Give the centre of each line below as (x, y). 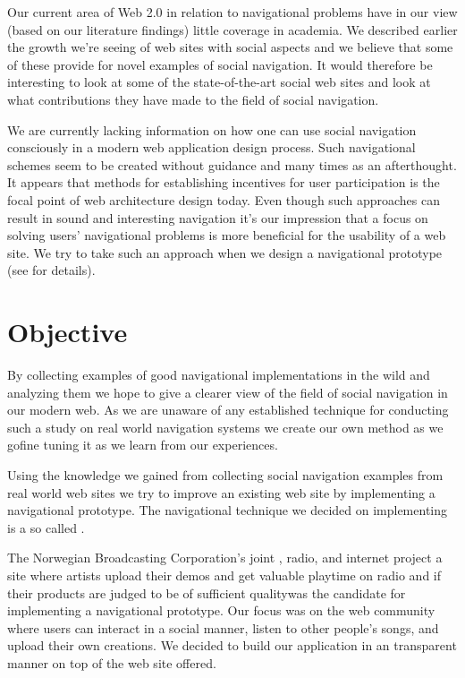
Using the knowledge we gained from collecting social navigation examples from (225, 475)
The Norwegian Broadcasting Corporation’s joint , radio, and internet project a (225, 558)
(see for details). (51, 270)
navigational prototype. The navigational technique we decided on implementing (228, 510)
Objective (68, 332)
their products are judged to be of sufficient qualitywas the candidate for (207, 592)
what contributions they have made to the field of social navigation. (193, 99)
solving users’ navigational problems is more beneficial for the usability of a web (227, 235)
